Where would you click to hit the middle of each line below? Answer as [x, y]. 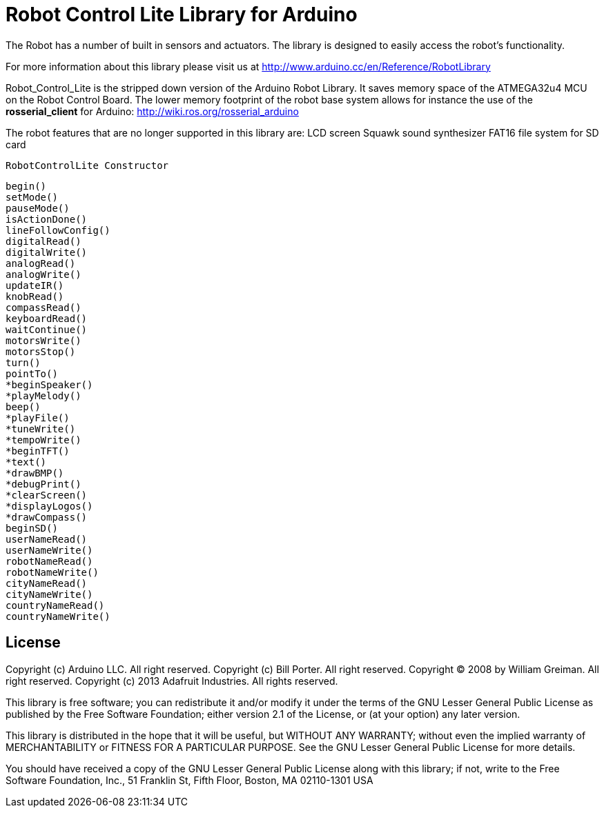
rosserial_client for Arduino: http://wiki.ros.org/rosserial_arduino [152, 111]
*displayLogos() [49, 506]
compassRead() [43, 307]
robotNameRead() [49, 561]
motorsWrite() [43, 340]
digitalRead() [43, 241]
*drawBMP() [35, 473]
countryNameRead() [55, 605]
